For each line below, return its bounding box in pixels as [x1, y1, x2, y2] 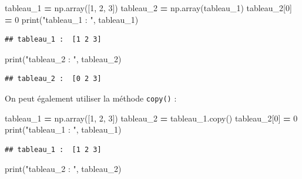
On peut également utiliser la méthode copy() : [5, 92, 177, 104]
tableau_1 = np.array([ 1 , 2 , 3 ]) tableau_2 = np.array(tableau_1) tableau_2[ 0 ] [5, 2, 292, 13]
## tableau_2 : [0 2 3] [5, 75, 102, 83]
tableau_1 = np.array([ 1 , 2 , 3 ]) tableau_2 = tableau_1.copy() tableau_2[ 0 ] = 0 [5, 112, 298, 124]
